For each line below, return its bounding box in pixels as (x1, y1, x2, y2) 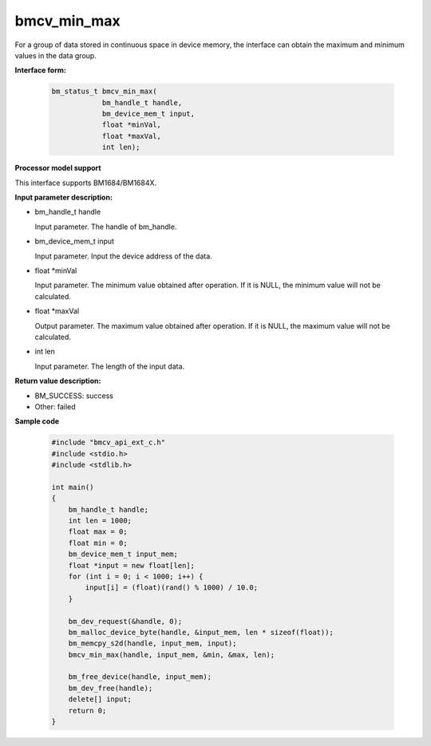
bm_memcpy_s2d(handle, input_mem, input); (68, 639, 237, 648)
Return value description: (14, 376, 101, 386)
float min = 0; (68, 539, 128, 547)
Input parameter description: (14, 192, 113, 203)
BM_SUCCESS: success (34, 391, 114, 401)
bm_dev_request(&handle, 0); (68, 617, 183, 626)
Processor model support (14, 164, 101, 173)
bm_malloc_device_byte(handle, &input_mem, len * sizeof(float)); (68, 627, 334, 637)
